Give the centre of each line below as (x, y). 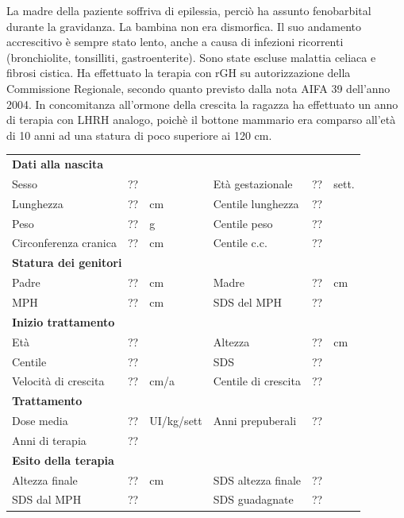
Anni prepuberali (255, 421)
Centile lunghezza (256, 203)
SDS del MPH (248, 302)
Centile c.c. (240, 243)
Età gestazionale (253, 183)
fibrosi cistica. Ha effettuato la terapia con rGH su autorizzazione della (179, 73)
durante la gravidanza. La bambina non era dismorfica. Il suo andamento (184, 26)
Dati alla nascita (58, 164)
